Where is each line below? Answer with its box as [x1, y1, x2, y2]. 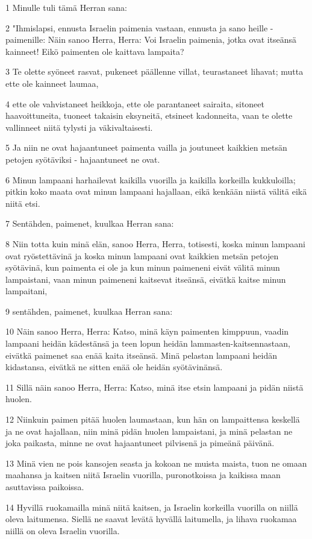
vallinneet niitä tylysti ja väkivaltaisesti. [5, 121, 153, 133]
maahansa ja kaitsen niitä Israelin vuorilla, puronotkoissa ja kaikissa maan [5, 468, 281, 481]
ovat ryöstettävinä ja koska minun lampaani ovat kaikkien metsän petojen [5, 249, 279, 262]
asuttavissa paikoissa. [5, 481, 84, 493]
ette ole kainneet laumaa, [5, 77, 99, 89]
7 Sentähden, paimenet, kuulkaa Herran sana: [5, 217, 174, 230]
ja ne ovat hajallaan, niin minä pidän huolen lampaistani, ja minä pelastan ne [5, 424, 293, 437]
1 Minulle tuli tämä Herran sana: [5, 1, 128, 13]
